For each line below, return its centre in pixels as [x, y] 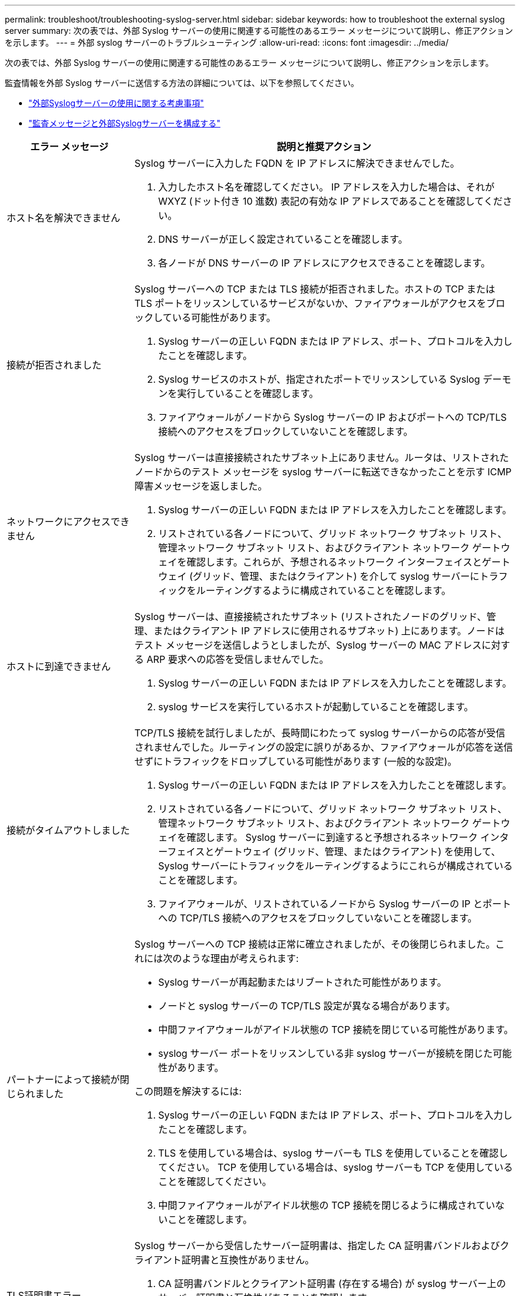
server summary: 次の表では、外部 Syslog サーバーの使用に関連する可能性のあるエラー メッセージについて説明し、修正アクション [259, 31]
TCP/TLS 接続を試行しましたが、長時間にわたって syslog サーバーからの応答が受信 [320, 733]
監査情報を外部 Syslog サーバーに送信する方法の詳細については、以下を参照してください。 [182, 83]
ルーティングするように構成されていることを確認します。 [324, 590]
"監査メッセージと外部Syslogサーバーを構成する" [125, 123]
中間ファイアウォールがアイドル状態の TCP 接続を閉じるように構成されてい [326, 1205]
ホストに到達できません [59, 666]
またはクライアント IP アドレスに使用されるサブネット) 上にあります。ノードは [329, 631]
